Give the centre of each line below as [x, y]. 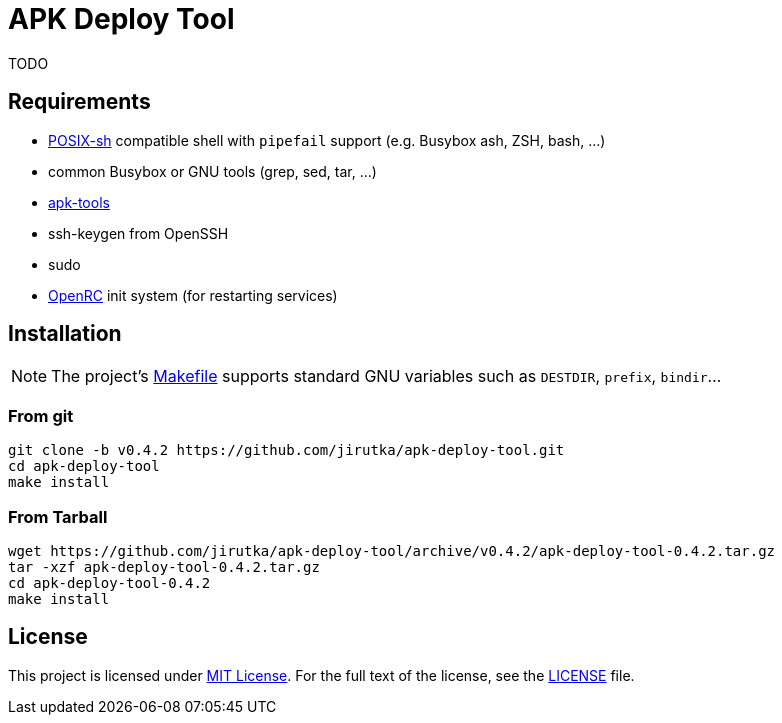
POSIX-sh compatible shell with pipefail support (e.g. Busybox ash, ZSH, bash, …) [327, 140]
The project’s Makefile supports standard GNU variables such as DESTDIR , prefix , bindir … [386, 376]
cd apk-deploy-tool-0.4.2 [109, 582]
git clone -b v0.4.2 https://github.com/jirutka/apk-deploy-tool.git [286, 450]
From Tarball [58, 516]
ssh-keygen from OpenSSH [138, 233]
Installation [65, 334]
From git [41, 415]
